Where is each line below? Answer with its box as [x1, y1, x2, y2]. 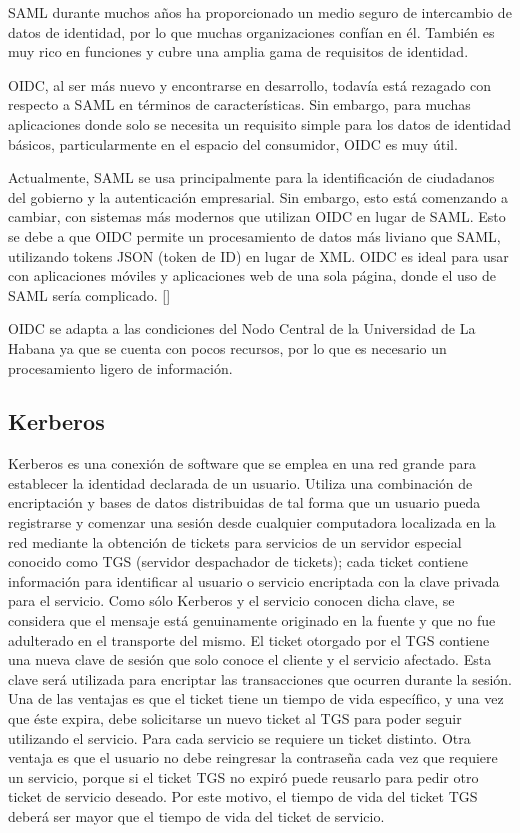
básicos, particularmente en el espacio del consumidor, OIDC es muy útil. [8, 133, 458, 154]
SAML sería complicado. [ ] [8, 284, 171, 305]
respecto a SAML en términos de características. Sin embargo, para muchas [8, 94, 471, 115]
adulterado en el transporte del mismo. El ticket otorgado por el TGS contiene [8, 629, 490, 650]
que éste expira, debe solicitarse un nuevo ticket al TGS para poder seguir [8, 708, 462, 729]
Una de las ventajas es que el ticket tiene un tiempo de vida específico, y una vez [8, 688, 504, 709]
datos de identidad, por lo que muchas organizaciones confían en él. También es [8, 21, 495, 42]
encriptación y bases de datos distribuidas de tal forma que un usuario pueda [8, 492, 481, 513]
